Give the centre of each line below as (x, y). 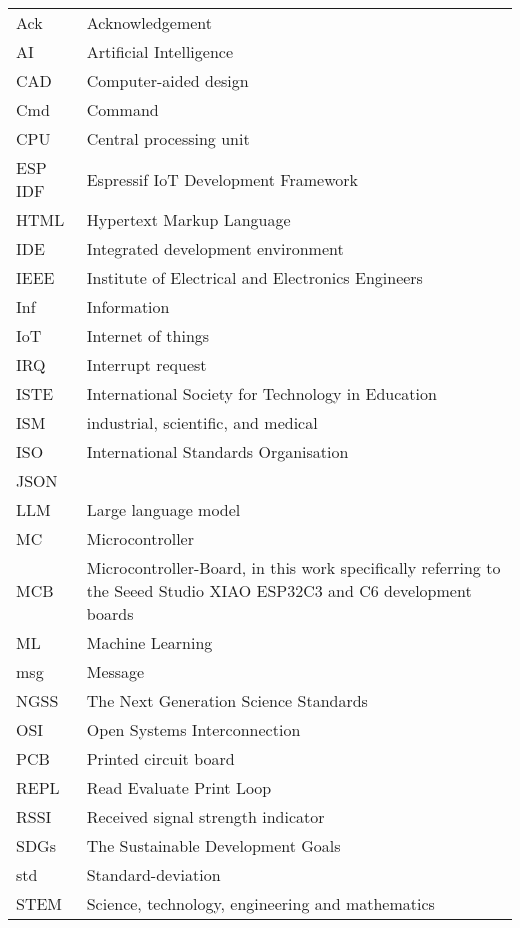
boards (110, 613)
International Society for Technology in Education (261, 393)
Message (115, 671)
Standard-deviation (153, 874)
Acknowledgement (149, 22)
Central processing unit (168, 138)
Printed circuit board (160, 758)
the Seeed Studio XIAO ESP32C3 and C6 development (279, 590)
